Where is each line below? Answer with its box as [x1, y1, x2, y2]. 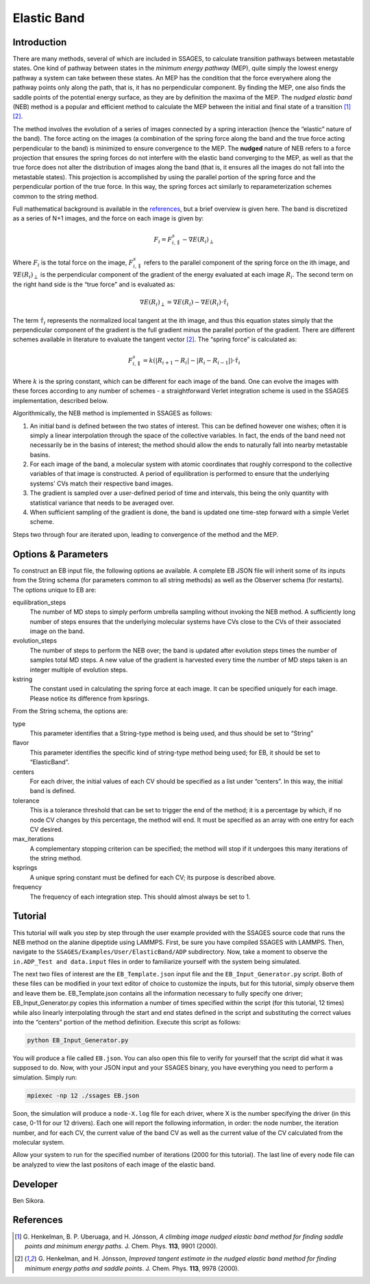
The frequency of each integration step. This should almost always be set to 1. [29, 893, 251, 901]
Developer [12, 1178, 58, 1190]
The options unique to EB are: [12, 586, 97, 594]
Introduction [12, 36, 67, 48]
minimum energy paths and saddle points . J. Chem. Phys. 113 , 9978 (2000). [25, 1264, 240, 1272]
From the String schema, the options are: [12, 707, 128, 715]
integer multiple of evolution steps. [29, 665, 128, 674]
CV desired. [29, 825, 64, 834]
